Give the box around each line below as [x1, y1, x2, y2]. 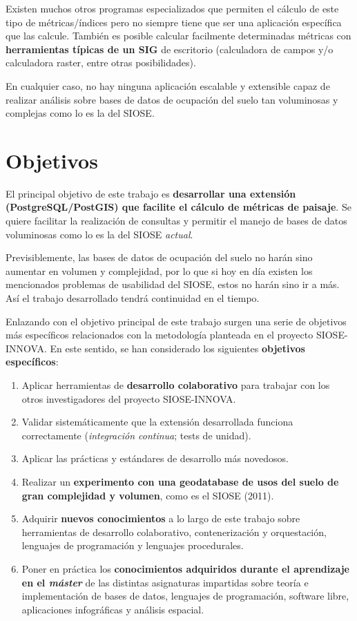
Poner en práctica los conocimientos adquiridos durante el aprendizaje [21, 561, 349, 575]
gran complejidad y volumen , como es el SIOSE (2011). [21, 488, 274, 502]
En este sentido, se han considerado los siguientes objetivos [50, 341, 305, 355]
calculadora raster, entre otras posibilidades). [6, 55, 196, 70]
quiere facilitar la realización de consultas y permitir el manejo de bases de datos [6, 213, 347, 228]
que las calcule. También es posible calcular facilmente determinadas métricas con [6, 28, 351, 43]
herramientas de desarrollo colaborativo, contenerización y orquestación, [21, 524, 327, 539]
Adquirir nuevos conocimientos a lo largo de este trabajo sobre [21, 511, 300, 526]
